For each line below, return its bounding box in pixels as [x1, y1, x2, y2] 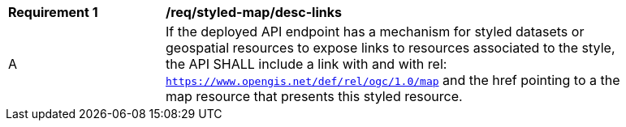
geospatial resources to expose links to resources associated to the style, [166, 40, 615, 56]
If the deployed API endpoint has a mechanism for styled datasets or [166, 23, 585, 40]
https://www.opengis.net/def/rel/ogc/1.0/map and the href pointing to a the [166, 72, 620, 88]
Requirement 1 [8, 4, 98, 20]
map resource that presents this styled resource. [166, 88, 463, 104]
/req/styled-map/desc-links [166, 4, 342, 20]
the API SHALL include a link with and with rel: [166, 56, 447, 72]
